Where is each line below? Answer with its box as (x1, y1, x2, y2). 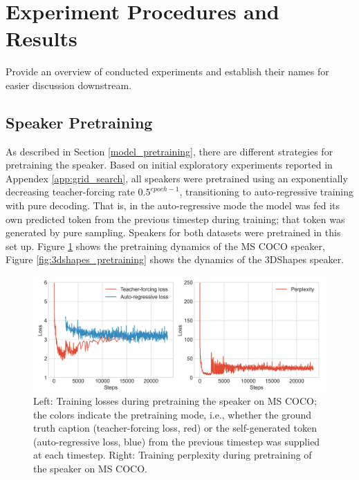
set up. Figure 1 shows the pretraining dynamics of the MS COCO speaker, (6, 238, 325, 253)
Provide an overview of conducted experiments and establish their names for (6, 64, 329, 79)
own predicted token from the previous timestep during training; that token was (6, 211, 345, 226)
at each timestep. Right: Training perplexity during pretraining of (33, 448, 312, 462)
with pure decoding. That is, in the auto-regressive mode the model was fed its (6, 198, 340, 213)
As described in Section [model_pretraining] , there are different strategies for (6, 144, 333, 158)
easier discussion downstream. (6, 77, 132, 92)
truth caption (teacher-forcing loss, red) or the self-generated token (33, 421, 317, 435)
